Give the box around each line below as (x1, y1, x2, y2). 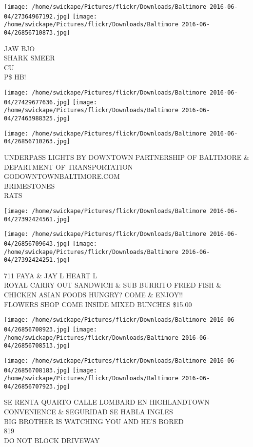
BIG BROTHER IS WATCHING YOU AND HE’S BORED (4, 416, 184, 426)
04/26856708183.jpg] (4, 367, 71, 374)
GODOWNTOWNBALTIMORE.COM (4, 171, 120, 181)
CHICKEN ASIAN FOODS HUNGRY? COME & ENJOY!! (4, 290, 183, 300)
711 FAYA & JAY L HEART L (4, 270, 97, 280)
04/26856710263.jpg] (4, 138, 71, 145)
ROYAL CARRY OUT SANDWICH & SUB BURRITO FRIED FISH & (4, 280, 222, 290)
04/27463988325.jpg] (4, 115, 71, 122)
